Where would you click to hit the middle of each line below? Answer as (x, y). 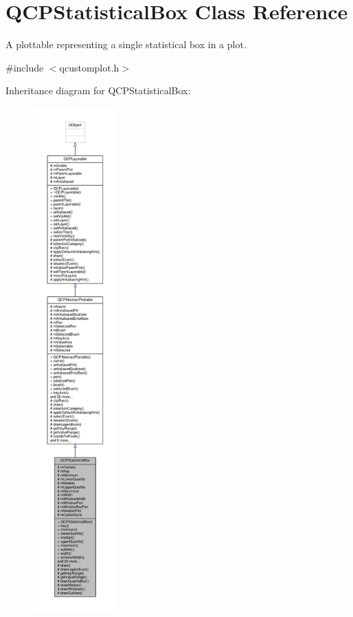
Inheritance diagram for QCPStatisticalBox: (98, 90)
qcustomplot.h (89, 67)
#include (25, 67)
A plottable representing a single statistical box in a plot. (126, 44)
